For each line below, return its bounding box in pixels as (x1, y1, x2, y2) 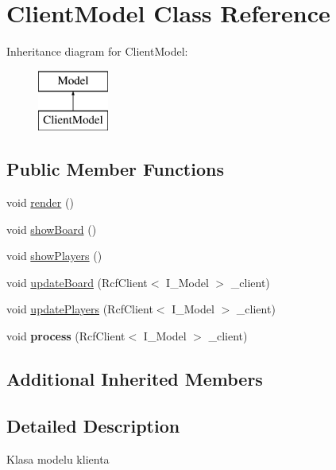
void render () (6, 194, 74, 211)
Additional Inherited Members (6, 367, 263, 391)
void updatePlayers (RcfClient (6, 301, 153, 317)
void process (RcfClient (6, 328, 126, 344)
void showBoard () (6, 220, 97, 237)
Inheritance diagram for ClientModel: (6, 43, 188, 60)
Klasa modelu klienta (6, 450, 110, 467)
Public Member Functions (6, 157, 224, 181)
